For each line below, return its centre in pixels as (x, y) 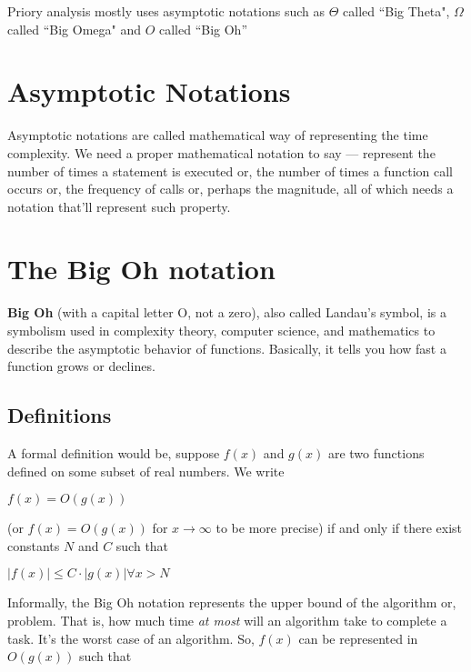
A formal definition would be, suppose (114, 452)
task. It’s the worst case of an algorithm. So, (131, 638)
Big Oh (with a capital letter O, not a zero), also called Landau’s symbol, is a (227, 312)
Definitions (60, 415)
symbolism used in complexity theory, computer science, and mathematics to (221, 330)
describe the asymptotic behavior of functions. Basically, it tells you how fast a (227, 348)
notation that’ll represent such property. (119, 206)
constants (34, 545)
